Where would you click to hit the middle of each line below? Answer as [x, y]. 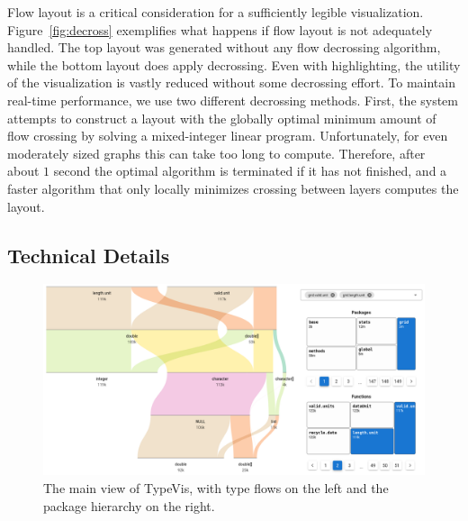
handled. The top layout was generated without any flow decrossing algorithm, [224, 47]
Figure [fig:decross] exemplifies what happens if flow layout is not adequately [220, 29]
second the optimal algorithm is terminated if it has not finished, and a [250, 171]
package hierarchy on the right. [129, 505]
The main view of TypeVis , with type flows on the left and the [216, 487]
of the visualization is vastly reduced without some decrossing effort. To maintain [231, 82]
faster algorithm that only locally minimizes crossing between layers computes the [233, 188]
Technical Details [89, 255]
